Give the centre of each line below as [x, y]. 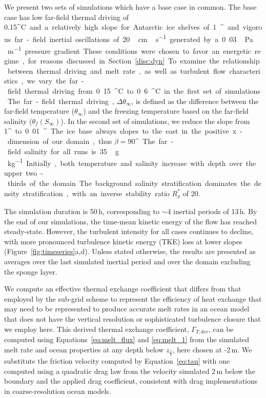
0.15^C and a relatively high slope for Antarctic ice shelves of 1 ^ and [122, 27]
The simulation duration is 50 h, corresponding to [82, 211]
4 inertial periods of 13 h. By [212, 211]
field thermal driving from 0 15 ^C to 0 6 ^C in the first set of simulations [134, 91]
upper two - [24, 173]
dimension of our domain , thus [60, 141]
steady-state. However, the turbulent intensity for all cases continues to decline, [129, 231]
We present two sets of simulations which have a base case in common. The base [130, 7]
